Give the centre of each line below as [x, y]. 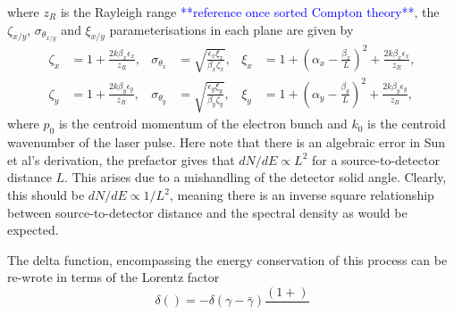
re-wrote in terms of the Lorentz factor [113, 277]
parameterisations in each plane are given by [231, 29]
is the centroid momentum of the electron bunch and [203, 124]
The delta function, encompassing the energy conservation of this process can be [227, 259]
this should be [46, 195]
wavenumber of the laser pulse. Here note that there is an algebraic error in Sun [227, 142]
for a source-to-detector [375, 159]
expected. [33, 230]
